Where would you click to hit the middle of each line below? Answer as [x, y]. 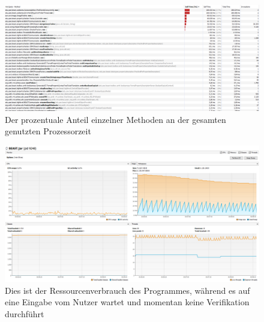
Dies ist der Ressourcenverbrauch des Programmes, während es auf [127, 290]
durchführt [25, 313]
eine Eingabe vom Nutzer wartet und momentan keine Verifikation [127, 302]
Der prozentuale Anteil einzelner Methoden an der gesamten [115, 119]
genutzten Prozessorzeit [48, 131]
